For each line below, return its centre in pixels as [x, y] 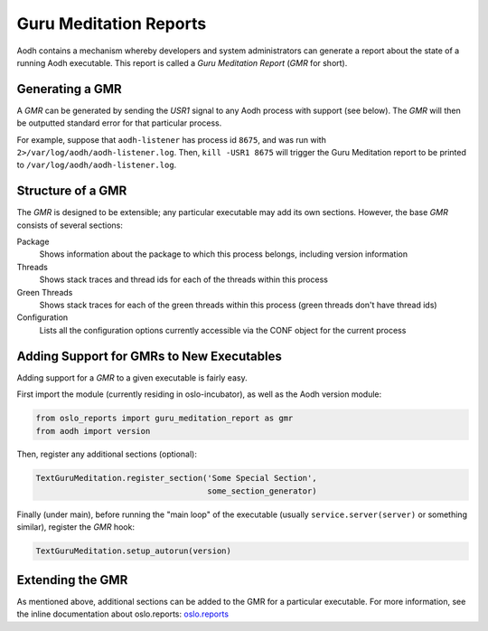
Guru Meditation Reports [112, 24]
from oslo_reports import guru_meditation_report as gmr [164, 419]
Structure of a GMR [72, 191]
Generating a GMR [69, 89]
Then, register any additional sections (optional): [107, 454]
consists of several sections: [70, 225]
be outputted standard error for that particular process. [119, 123]
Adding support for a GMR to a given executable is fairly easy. [132, 377]
